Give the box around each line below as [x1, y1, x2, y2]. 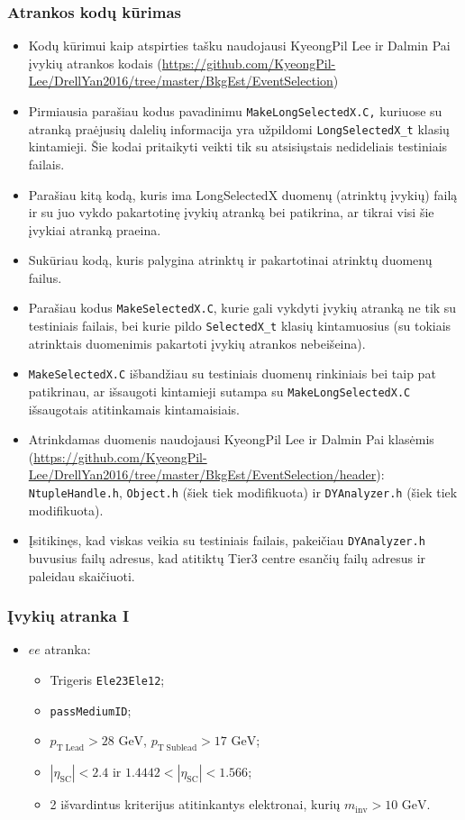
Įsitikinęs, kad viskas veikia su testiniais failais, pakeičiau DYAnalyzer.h [28, 531, 425, 550]
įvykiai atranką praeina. [28, 220, 161, 239]
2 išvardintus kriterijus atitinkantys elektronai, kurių [50, 795, 341, 814]
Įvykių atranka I [7, 605, 130, 627]
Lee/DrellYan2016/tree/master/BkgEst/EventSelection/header [28, 465, 377, 484]
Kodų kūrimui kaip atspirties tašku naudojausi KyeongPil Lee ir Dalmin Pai [28, 36, 451, 55]
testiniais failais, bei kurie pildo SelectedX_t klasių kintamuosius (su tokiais [28, 316, 451, 335]
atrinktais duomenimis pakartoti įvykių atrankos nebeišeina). [28, 333, 366, 352]
